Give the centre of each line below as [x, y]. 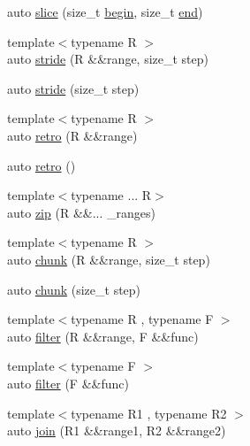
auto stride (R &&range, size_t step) [108, 59]
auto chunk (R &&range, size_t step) [109, 259]
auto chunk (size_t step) [74, 289]
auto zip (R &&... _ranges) [81, 212]
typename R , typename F [142, 319]
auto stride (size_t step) [73, 88]
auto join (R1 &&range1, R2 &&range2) [117, 431]
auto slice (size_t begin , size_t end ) [105, 12]
